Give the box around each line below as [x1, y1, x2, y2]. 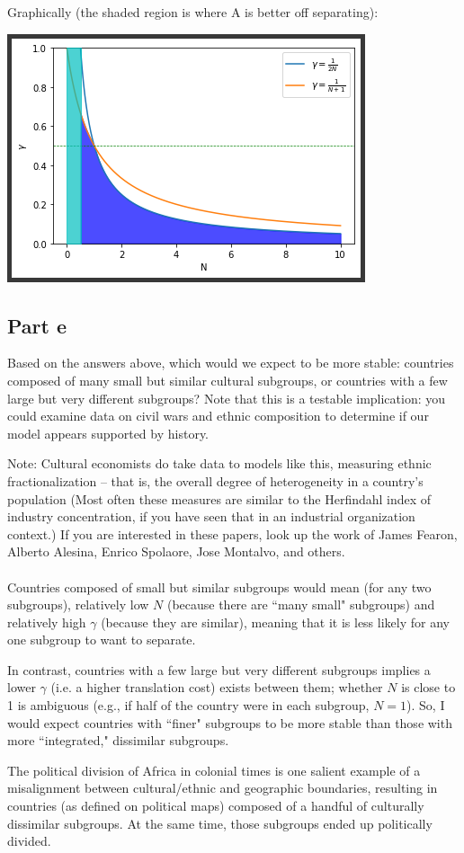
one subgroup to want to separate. [7, 630, 196, 649]
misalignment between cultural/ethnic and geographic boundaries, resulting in [7, 778, 438, 797]
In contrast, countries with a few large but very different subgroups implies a [7, 660, 431, 679]
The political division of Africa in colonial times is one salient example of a [7, 760, 421, 779]
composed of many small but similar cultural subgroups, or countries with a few [7, 370, 448, 389]
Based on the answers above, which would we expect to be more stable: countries [7, 353, 454, 372]
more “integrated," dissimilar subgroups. [7, 731, 229, 750]
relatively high [7, 612, 86, 631]
